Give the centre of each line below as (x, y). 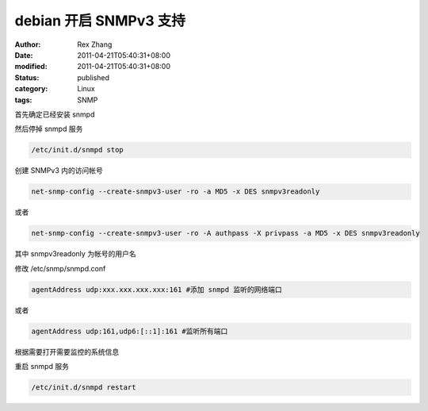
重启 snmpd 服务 (42, 366)
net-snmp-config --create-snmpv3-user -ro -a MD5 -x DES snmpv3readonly (176, 192)
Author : (28, 44)
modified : (31, 67)
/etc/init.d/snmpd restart (84, 387)
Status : (27, 77)
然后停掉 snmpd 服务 (49, 129)
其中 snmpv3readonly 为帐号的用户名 (75, 254)
